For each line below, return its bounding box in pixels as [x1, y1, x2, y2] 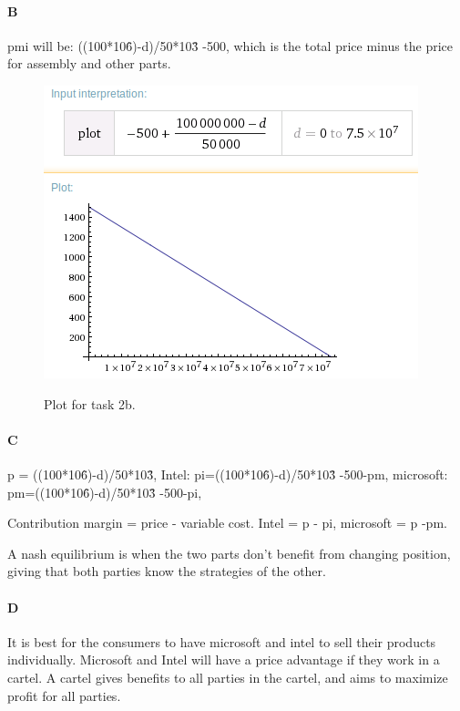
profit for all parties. [7, 685, 121, 705]
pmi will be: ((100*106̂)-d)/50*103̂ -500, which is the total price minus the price [7, 36, 454, 55]
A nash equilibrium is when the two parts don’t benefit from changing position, [7, 543, 451, 562]
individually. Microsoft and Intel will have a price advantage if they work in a [7, 650, 440, 669]
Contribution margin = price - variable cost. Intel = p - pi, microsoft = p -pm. [7, 513, 447, 532]
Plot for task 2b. [44, 394, 136, 413]
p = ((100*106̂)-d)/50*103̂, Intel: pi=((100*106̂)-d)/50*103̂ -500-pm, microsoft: [7, 464, 448, 483]
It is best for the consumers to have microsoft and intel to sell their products [7, 632, 436, 651]
